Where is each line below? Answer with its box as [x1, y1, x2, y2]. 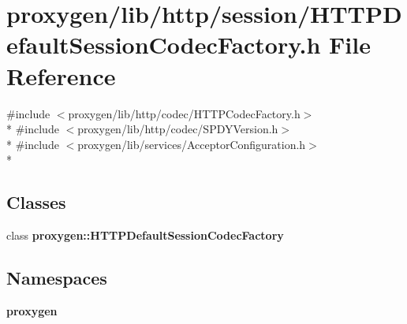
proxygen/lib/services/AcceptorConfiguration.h [77, 136, 306, 152]
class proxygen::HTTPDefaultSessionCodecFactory [6, 227, 284, 244]
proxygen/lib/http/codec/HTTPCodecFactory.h [68, 105, 301, 121]
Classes [6, 190, 66, 214]
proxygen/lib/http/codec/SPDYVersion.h [77, 121, 278, 137]
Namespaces [6, 266, 107, 290]
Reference [6, 59, 116, 91]
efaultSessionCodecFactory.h [6, 28, 321, 61]
